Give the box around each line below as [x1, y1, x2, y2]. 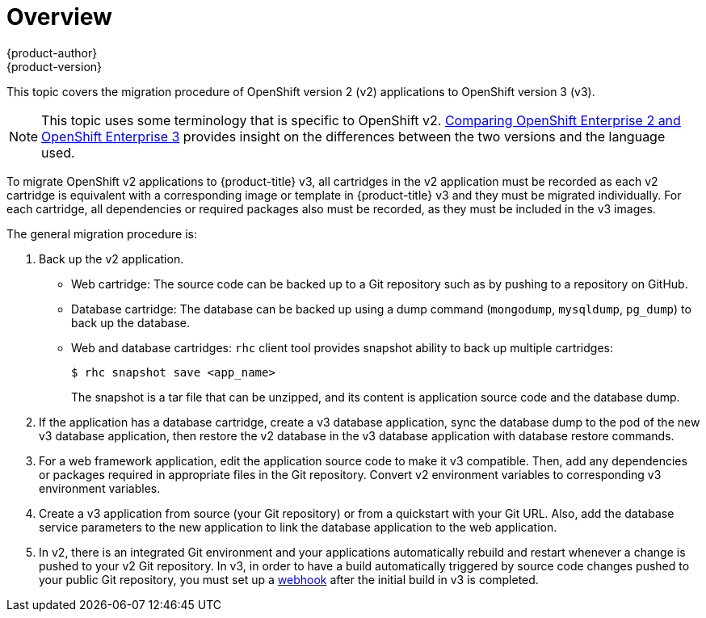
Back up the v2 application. [39, 251, 184, 266]
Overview [6, 3, 112, 31]
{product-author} [6, 45, 98, 60]
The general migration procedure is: [6, 226, 197, 241]
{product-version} [6, 59, 103, 74]
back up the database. [71, 315, 191, 330]
